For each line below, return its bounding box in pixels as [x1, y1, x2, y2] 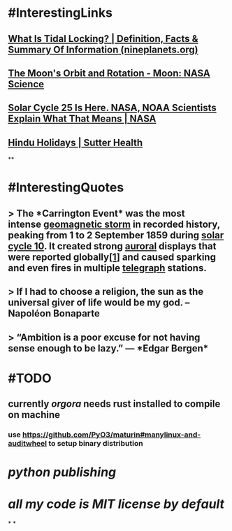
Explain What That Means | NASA [8, 113, 157, 125]
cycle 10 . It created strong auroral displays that [8, 240, 217, 252]
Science [8, 78, 45, 90]
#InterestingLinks [8, 5, 113, 21]
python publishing [8, 465, 117, 480]
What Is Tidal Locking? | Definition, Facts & [8, 33, 198, 45]
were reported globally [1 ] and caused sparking [8, 251, 216, 263]
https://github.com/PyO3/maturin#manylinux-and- [22, 430, 201, 439]
